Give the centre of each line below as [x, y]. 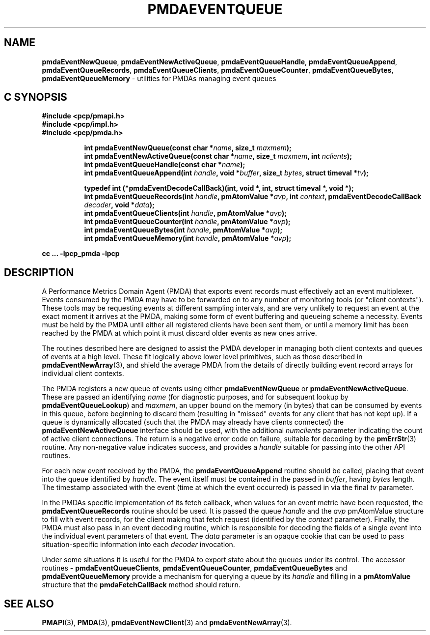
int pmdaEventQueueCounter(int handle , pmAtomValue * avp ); [187, 222]
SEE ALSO [29, 604]
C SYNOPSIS [36, 97]
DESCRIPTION [39, 272]
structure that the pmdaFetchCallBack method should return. [141, 585]
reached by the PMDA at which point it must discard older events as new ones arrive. [179, 333]
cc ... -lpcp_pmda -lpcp [81, 254]
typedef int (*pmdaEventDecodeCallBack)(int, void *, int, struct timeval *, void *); [219, 188]
